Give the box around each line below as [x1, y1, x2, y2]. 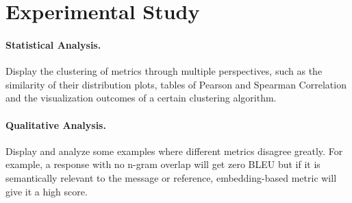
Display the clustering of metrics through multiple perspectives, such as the [5, 64, 323, 78]
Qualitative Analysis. [5, 117, 106, 132]
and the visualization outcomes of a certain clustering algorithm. [5, 91, 277, 105]
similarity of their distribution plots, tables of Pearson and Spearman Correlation [5, 77, 347, 91]
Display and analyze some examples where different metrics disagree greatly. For [5, 143, 343, 158]
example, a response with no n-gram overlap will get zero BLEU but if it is [5, 157, 320, 171]
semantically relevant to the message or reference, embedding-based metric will [5, 170, 337, 184]
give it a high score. [5, 184, 88, 198]
